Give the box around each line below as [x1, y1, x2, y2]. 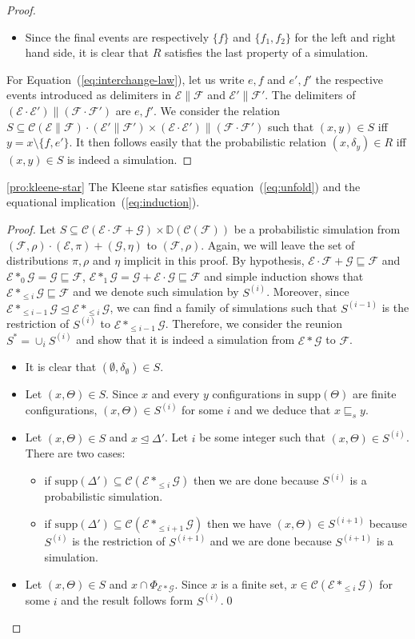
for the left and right [294, 28, 397, 45]
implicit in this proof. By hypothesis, [123, 252, 305, 269]
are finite [352, 385, 397, 402]
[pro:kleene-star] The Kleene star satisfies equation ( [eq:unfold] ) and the [6, 178, 361, 194]
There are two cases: [25, 445, 126, 461]
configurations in [212, 385, 294, 402]
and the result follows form [61, 592, 194, 609]
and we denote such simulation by [73, 283, 239, 300]
